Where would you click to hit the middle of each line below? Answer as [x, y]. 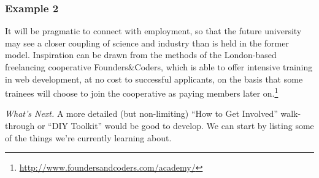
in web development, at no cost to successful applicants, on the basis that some [154, 79]
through [20, 126]
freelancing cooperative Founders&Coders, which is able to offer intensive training [159, 67]
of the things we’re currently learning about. [88, 137]
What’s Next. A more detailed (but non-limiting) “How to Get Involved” [141, 113]
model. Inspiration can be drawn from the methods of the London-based [141, 55]
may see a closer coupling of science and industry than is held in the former [147, 43]
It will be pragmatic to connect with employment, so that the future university [153, 31]
